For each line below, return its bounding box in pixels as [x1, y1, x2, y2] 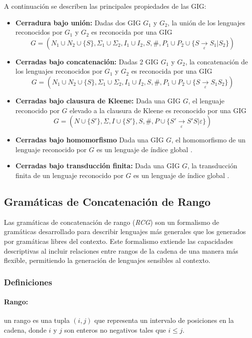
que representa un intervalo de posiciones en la [94, 315, 234, 325]
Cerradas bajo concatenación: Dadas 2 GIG [15, 56, 159, 66]
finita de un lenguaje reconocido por [15, 170, 124, 180]
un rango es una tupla [4, 315, 70, 325]
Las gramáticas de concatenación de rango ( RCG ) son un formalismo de [4, 217, 219, 227]
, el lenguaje [188, 95, 225, 105]
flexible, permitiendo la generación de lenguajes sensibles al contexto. [4, 255, 210, 265]
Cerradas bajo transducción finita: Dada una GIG [15, 160, 180, 171]
